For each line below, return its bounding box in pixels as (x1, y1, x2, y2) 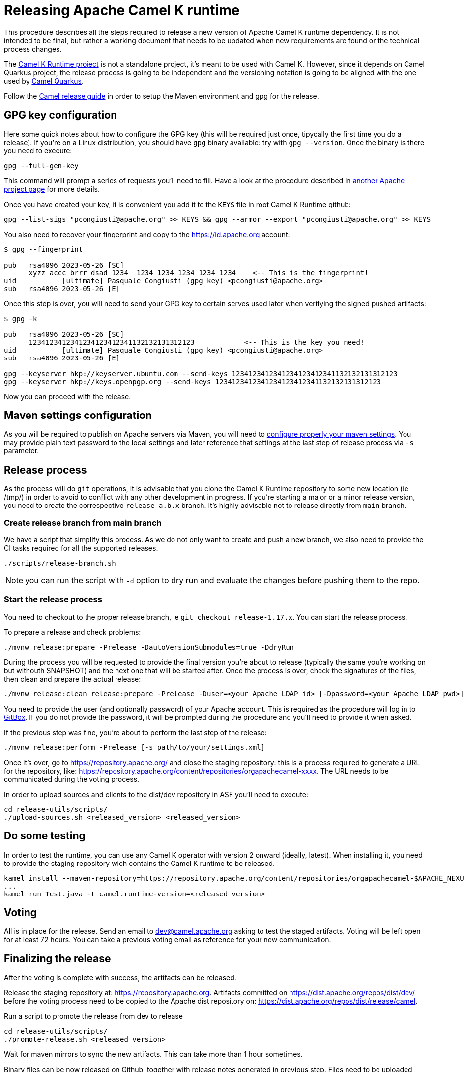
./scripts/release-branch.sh (4, 559, 116, 567)
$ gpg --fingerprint (4, 245, 83, 253)
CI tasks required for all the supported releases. (4, 544, 158, 553)
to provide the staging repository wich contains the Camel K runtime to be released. (4, 859, 275, 867)
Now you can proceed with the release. (4, 392, 131, 401)
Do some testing (4, 830, 86, 842)
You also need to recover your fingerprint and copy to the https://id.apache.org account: (4, 230, 290, 238)
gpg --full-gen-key (4, 161, 79, 170)
